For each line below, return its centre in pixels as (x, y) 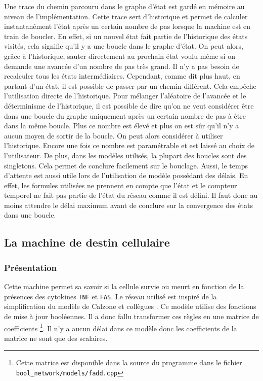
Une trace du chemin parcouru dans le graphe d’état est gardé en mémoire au (124, 6)
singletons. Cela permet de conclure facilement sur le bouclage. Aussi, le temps (126, 165)
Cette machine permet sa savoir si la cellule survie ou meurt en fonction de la (124, 286)
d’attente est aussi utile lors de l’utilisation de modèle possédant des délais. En (126, 175)
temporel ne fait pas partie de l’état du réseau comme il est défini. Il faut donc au (131, 195)
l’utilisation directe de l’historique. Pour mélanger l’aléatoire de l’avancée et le (125, 96)
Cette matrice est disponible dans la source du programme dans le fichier (129, 362)
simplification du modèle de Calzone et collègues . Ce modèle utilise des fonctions (130, 306)
